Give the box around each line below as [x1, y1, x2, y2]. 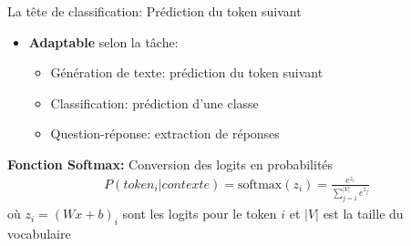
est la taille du [323, 204, 404, 223]
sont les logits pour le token [122, 204, 277, 223]
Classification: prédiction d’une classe [50, 93, 259, 112]
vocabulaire [7, 224, 71, 243]
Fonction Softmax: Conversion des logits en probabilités [7, 154, 334, 173]
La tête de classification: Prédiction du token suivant [7, 2, 302, 20]
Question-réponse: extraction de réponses [50, 124, 280, 143]
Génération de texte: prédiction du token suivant [50, 63, 324, 82]
